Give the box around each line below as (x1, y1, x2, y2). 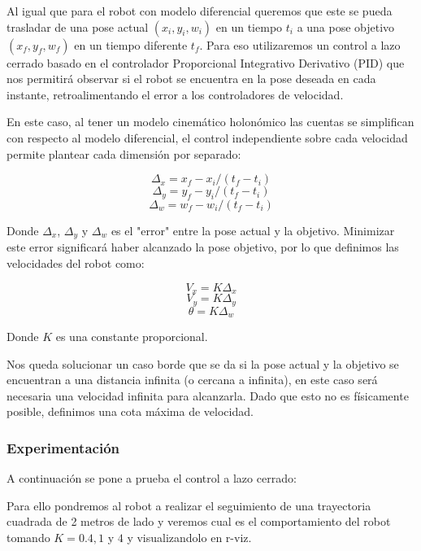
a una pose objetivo (297, 18, 395, 35)
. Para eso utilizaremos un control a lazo (199, 36, 401, 53)
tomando (7, 528, 50, 545)
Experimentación (7, 437, 119, 457)
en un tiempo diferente (74, 36, 188, 53)
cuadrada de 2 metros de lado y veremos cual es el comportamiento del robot (7, 513, 391, 530)
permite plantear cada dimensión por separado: (7, 145, 241, 162)
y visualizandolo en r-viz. (127, 528, 252, 545)
